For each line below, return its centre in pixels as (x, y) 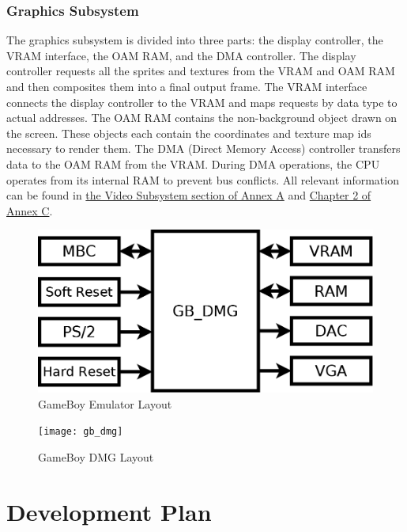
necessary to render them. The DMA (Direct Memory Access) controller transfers (203, 148)
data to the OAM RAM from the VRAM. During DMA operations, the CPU (193, 163)
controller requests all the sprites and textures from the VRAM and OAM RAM (201, 71)
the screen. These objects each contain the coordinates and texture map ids (189, 133)
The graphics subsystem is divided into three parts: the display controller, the (195, 40)
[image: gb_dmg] (81, 432)
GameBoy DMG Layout (96, 456)
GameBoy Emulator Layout (105, 403)
